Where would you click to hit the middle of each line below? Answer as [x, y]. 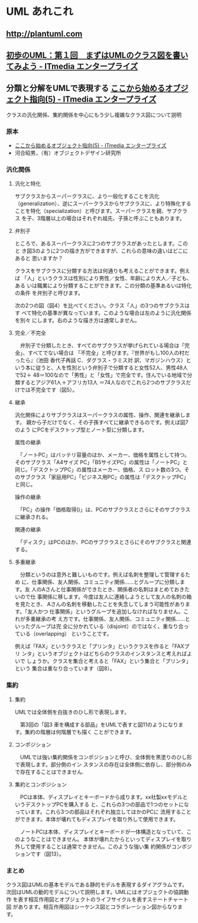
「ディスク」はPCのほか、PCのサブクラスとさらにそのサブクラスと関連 [106, 542]
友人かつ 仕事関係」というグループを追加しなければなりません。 [106, 611]
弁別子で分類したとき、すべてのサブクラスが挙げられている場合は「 [102, 345]
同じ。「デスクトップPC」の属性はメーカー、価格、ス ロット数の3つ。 [99, 469]
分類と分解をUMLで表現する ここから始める [86, 88]
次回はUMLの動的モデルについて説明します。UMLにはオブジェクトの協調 [95, 892]
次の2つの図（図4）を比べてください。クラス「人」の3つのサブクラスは [102, 306]
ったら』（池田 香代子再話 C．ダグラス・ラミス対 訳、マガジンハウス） [100, 360]
